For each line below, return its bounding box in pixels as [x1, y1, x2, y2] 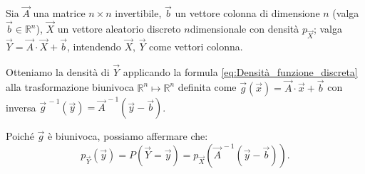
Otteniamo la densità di [6, 64, 110, 79]
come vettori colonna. [149, 39, 243, 53]
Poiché [6, 129, 34, 143]
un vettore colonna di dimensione [175, 6, 320, 21]
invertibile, [115, 6, 162, 21]
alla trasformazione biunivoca [6, 80, 134, 94]
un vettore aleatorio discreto [57, 21, 181, 36]
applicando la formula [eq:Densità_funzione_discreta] [123, 64, 358, 79]
